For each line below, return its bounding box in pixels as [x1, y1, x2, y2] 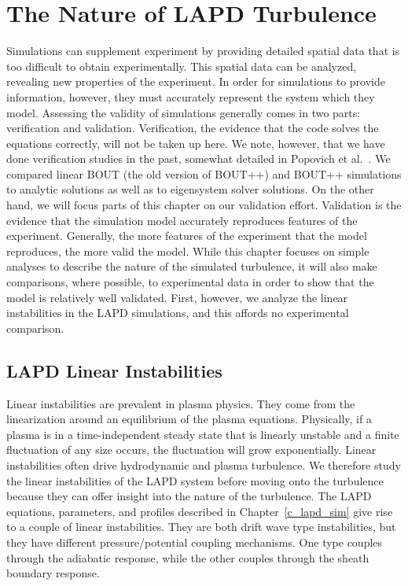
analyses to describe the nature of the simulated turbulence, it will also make [6, 258, 377, 275]
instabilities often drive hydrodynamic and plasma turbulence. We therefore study [6, 456, 401, 473]
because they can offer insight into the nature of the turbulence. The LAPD [6, 488, 372, 504]
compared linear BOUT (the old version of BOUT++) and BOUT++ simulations [6, 165, 402, 182]
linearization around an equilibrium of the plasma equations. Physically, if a [6, 411, 372, 427]
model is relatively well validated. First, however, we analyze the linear [6, 289, 348, 305]
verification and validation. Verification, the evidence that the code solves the [6, 120, 379, 136]
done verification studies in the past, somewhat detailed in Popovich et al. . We [6, 150, 391, 167]
